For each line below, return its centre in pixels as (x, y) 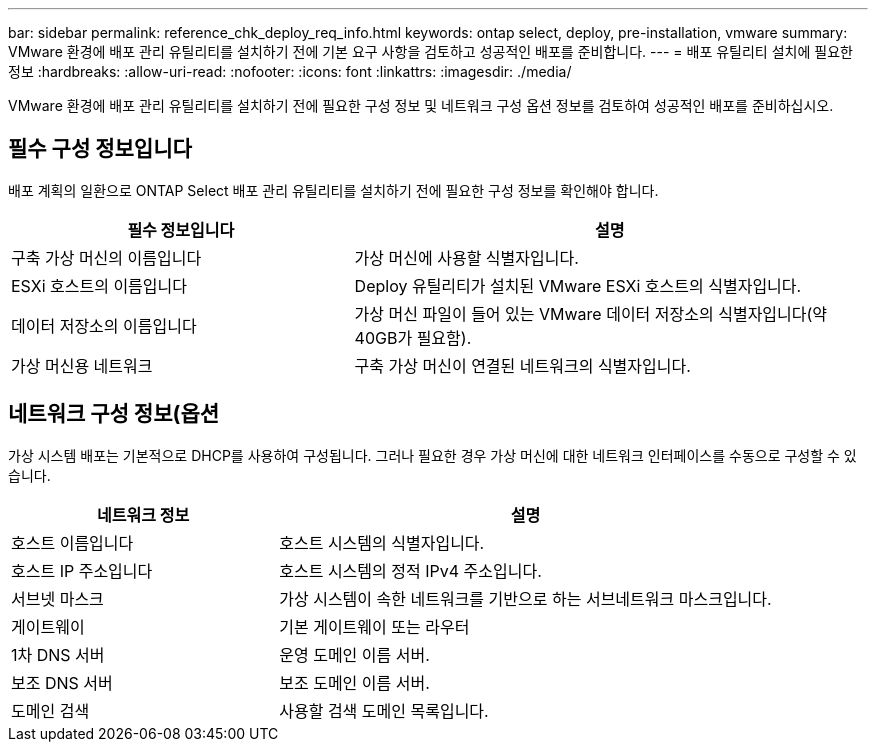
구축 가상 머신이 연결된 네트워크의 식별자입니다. (522, 365)
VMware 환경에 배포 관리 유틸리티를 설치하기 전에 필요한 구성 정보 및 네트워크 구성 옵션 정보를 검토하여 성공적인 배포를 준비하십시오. (421, 105)
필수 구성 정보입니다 (100, 149)
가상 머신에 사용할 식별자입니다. (466, 257)
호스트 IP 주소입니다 (82, 570)
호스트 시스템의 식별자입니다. (382, 542)
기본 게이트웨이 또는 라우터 (374, 626)
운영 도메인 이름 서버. (354, 654)
